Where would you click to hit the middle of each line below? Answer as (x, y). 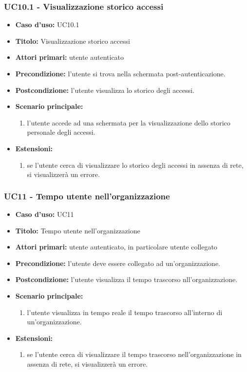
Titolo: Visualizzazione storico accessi (73, 41)
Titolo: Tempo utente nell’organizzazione (78, 230)
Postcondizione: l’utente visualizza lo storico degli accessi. (105, 90)
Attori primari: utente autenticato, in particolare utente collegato (116, 247)
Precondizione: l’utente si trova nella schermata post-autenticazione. (120, 73)
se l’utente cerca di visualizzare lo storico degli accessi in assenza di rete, (135, 165)
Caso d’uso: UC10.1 (47, 25)
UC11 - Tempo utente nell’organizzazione (87, 196)
